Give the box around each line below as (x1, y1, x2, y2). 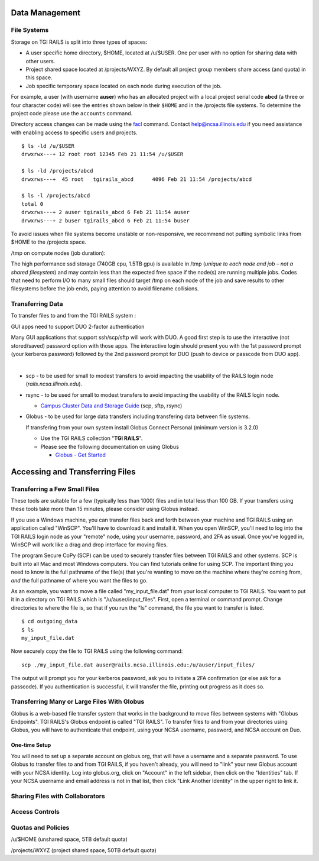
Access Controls (11, 808, 60, 816)
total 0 (21, 200, 44, 207)
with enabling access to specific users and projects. (11, 129, 138, 136)
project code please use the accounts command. (11, 109, 133, 116)
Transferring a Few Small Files (11, 485, 100, 493)
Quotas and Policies (11, 823, 70, 831)
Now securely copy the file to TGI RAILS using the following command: (11, 648, 183, 655)
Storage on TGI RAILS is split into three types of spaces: (11, 38, 148, 46)
